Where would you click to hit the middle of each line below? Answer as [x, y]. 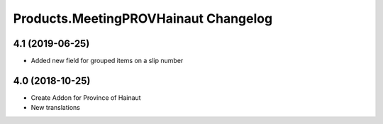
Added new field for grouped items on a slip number [107, 61]
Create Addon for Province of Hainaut [86, 97]
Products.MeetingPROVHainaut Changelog [143, 18]
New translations [56, 108]
